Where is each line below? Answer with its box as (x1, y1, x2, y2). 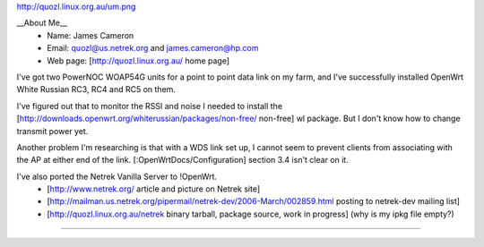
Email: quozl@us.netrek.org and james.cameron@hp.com (47, 43, 259, 54)
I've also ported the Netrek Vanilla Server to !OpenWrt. (16, 171, 218, 182)
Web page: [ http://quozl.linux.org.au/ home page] (47, 55, 230, 66)
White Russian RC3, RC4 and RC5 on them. (16, 84, 177, 95)
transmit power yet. (16, 125, 89, 136)
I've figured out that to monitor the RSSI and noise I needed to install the (16, 100, 282, 111)
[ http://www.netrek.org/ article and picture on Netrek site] (47, 183, 261, 194)
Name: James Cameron (47, 30, 134, 40)
